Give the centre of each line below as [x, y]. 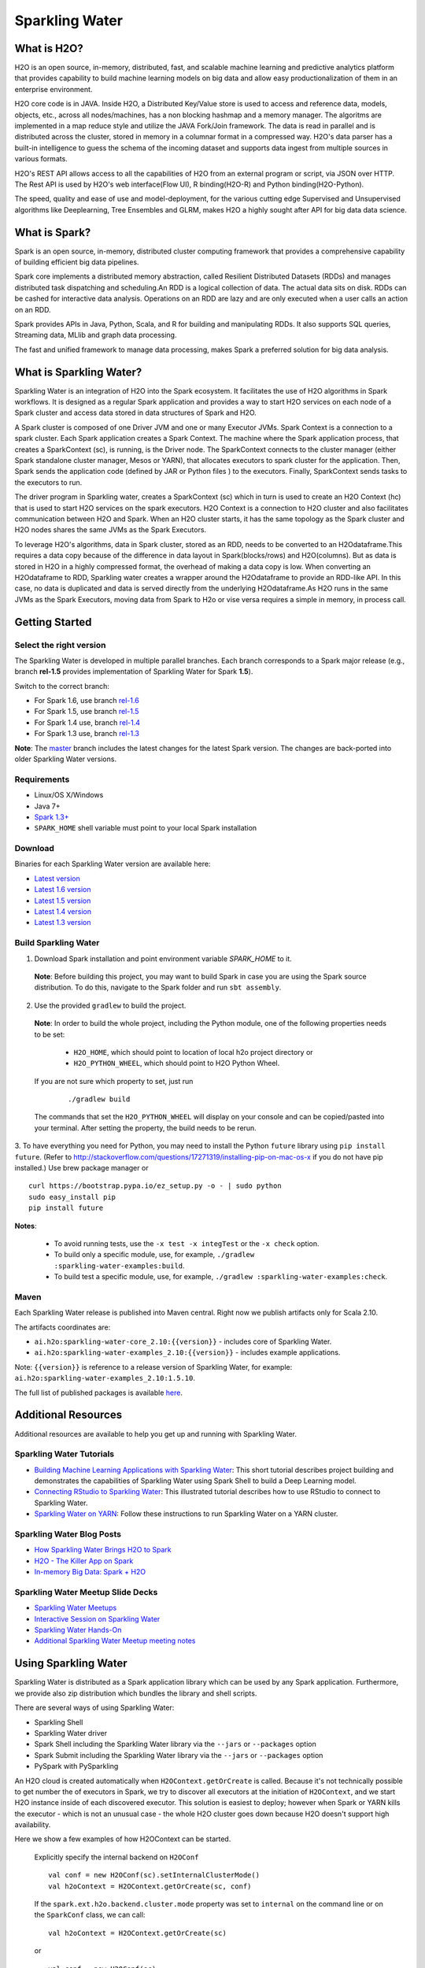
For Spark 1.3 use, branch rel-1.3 [87, 734]
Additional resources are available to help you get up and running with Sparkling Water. [156, 1433]
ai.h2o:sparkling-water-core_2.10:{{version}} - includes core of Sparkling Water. [183, 1341]
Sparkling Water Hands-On [78, 1630]
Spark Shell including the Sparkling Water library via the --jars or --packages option [175, 1744]
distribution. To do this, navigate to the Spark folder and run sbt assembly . [158, 987]
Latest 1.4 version [63, 912]
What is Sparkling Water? [78, 372]
